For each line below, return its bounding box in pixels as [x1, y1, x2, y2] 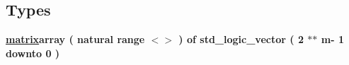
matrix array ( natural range [6, 32, 145, 47]
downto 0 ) [6, 45, 60, 60]
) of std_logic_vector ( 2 [178, 32, 304, 47]
